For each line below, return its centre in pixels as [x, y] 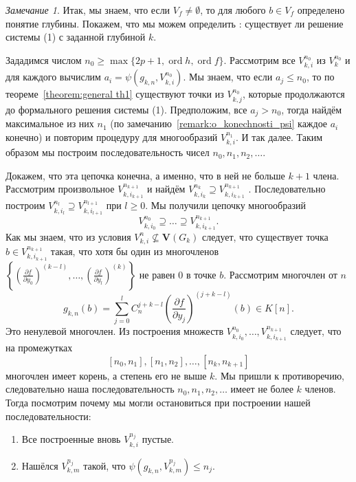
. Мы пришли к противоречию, [279, 375]
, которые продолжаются [293, 94]
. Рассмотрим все [259, 59]
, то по [320, 77]
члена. [326, 175]
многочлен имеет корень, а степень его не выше [106, 375]
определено [321, 10]
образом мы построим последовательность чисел [108, 152]
